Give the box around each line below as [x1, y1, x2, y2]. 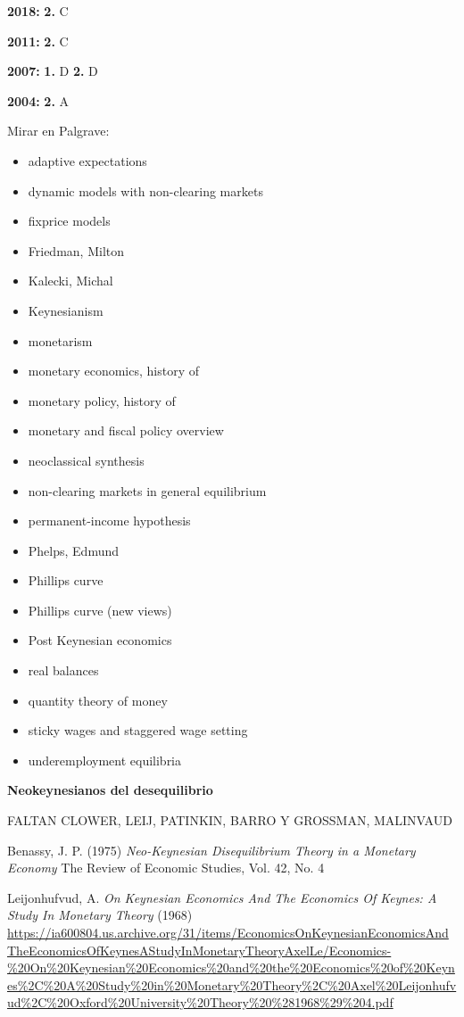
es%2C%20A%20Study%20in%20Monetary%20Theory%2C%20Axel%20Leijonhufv [7, 975, 457, 994]
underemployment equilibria [28, 750, 182, 769]
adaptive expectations [28, 151, 147, 169]
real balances [28, 661, 99, 680]
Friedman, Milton [28, 241, 125, 260]
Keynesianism [28, 301, 104, 319]
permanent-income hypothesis [28, 511, 191, 530]
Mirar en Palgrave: [7, 121, 110, 140]
